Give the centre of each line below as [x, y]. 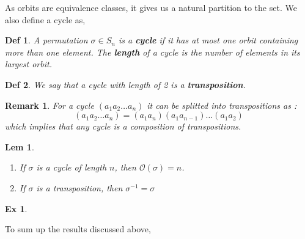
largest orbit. [28, 64]
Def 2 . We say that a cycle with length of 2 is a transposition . [125, 84]
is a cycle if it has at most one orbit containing [208, 40]
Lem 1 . [20, 146]
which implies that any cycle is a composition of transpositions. [123, 126]
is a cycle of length [72, 167]
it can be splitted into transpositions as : [222, 105]
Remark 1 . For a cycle [50, 105]
